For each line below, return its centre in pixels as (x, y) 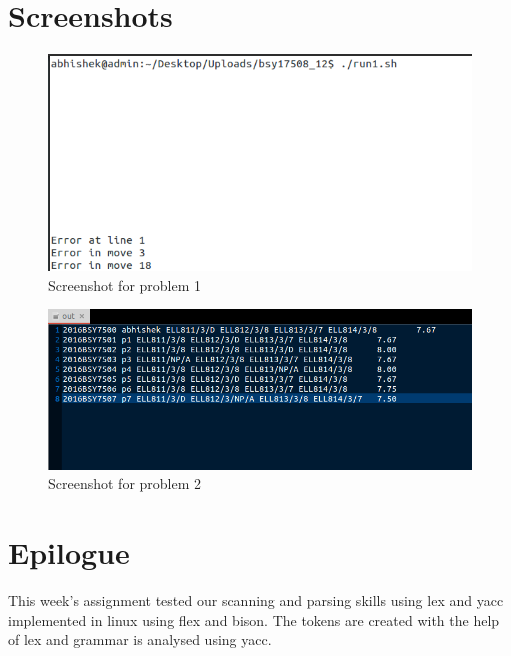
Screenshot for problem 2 (125, 483)
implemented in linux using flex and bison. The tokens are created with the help (254, 619)
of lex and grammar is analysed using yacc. (140, 639)
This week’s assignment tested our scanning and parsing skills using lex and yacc (256, 599)
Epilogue (69, 552)
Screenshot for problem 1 (125, 284)
